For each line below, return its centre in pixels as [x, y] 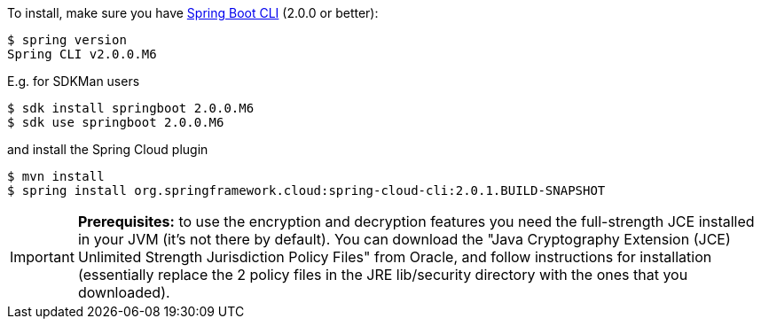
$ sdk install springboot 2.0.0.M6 [131, 108]
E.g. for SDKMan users [74, 81]
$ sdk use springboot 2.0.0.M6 [116, 122]
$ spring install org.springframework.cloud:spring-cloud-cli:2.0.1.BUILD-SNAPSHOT [306, 190]
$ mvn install [56, 176]
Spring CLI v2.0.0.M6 [82, 54]
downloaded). [124, 292]
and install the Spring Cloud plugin [108, 149]
